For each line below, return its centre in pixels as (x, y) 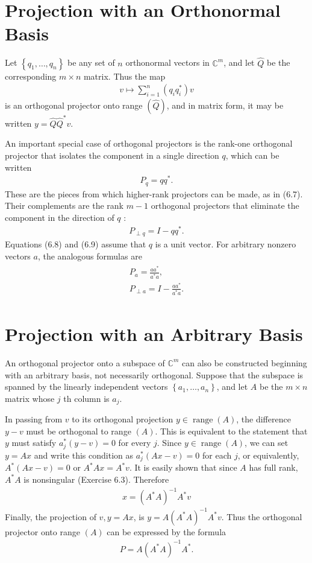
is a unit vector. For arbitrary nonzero (226, 244)
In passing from (34, 419)
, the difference (264, 419)
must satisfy (34, 443)
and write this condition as (84, 455)
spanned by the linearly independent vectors (86, 386)
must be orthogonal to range (79, 431)
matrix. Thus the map (124, 76)
